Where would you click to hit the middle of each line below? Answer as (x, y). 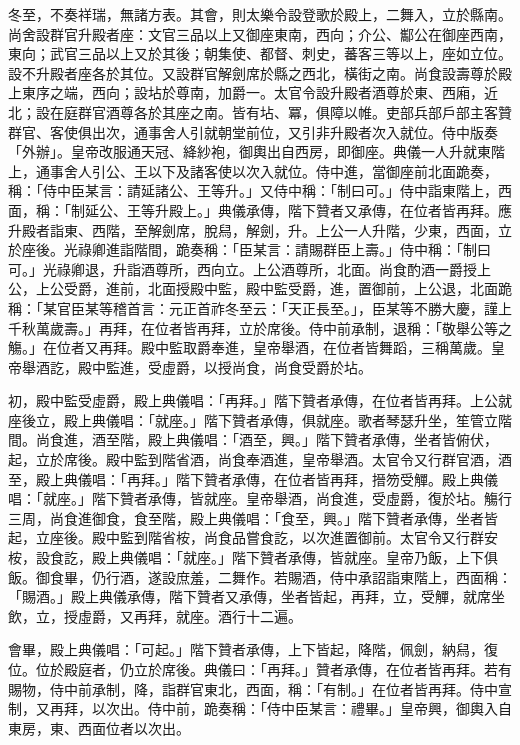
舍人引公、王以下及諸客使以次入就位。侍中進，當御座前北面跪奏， (280, 170)
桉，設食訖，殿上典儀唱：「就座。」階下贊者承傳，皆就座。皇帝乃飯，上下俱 (253, 557)
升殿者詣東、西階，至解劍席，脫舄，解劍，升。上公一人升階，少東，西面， (253, 229)
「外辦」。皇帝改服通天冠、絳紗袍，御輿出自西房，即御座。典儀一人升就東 (249, 151)
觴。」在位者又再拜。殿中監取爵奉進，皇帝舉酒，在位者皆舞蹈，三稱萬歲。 (249, 347)
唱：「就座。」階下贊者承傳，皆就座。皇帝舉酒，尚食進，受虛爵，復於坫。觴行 (260, 498)
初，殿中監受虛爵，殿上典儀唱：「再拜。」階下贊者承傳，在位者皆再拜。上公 (253, 400)
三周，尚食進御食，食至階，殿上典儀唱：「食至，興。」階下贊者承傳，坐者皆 (253, 517)
